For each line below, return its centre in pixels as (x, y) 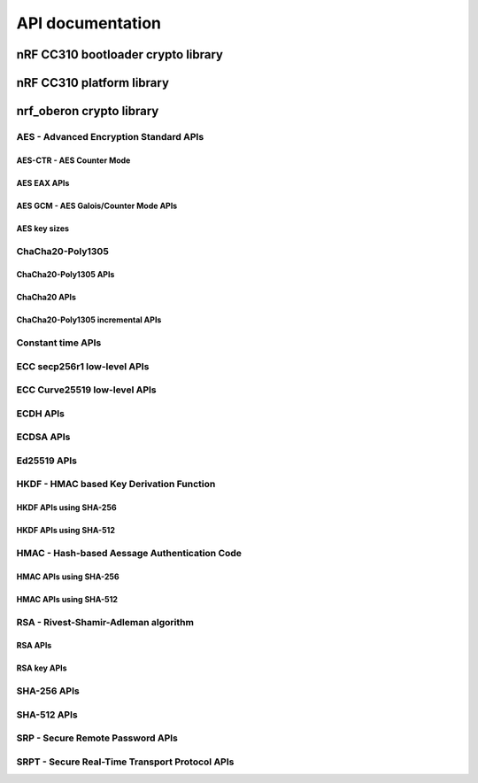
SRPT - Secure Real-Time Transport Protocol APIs (125, 762)
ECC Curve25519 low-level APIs (86, 390)
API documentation (89, 23)
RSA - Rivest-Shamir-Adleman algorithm (105, 622)
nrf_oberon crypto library (88, 111)
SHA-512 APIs (47, 715)
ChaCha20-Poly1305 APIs (66, 275)
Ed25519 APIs (47, 461)
